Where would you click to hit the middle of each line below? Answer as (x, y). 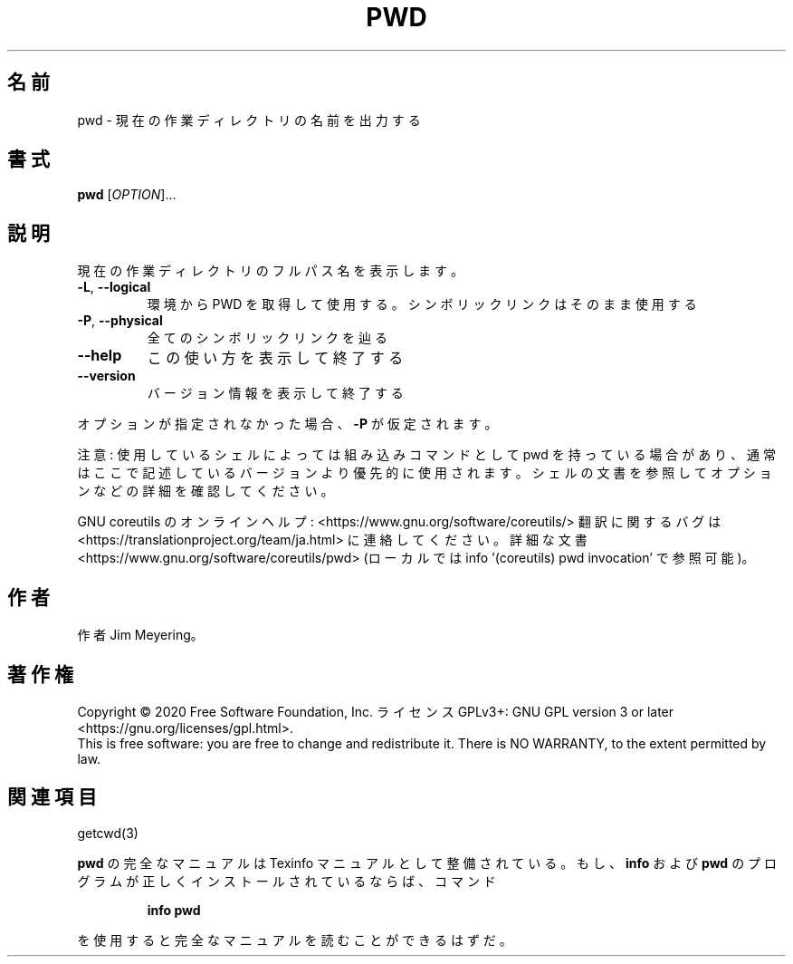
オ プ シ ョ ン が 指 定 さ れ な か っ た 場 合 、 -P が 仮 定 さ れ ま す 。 (287, 424)
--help (100, 356)
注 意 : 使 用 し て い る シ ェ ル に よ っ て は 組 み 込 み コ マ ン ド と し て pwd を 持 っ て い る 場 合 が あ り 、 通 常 (426, 455)
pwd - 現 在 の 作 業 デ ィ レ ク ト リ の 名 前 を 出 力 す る (249, 120)
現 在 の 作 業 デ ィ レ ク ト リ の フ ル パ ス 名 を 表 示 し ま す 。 (270, 271)
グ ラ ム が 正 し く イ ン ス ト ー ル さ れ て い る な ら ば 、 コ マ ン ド (287, 881)
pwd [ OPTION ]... (127, 195)
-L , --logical (114, 287)
